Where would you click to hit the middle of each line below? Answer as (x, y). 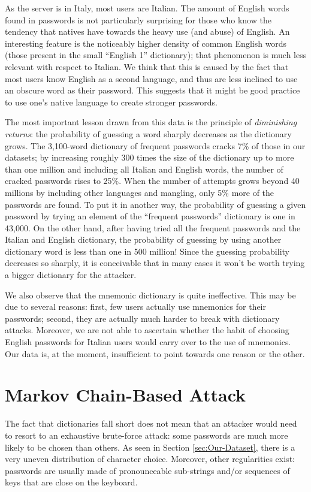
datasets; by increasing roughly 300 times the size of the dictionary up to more (150, 157)
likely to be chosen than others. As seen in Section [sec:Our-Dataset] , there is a (150, 447)
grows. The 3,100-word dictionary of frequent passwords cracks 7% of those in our (155, 145)
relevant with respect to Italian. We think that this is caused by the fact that (147, 66)
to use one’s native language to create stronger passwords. (111, 102)
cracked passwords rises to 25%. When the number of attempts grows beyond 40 (152, 181)
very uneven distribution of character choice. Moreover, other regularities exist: (150, 459)
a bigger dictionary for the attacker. (71, 275)
